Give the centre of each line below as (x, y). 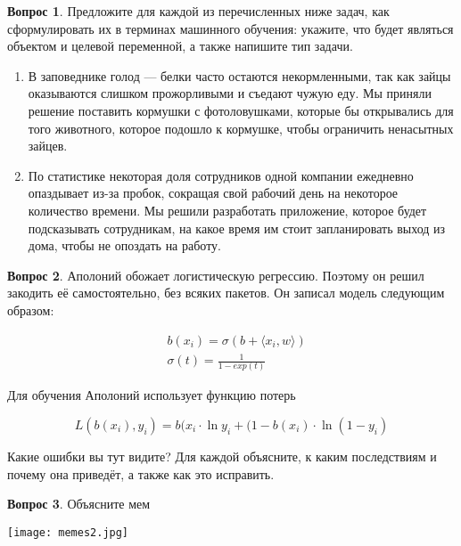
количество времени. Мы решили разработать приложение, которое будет (227, 210)
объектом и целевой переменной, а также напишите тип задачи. (180, 46)
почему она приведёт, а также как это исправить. (141, 473)
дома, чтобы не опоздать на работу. (124, 245)
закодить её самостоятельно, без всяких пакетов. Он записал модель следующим (226, 293)
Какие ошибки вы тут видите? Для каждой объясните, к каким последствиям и (222, 456)
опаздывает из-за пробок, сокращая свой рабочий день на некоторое (213, 193)
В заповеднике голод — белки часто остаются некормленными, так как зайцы (239, 75)
